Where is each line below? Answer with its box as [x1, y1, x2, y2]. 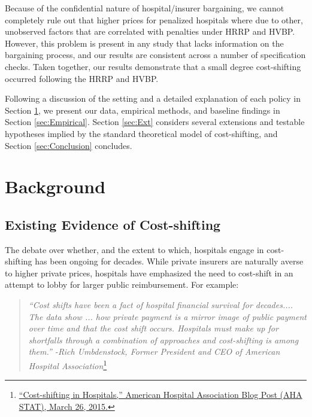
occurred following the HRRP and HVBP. [5, 72, 159, 84]
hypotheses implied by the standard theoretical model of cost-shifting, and [5, 127, 278, 139]
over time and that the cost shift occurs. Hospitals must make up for [28, 322, 278, 334]
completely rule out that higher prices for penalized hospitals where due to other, [5, 13, 303, 26]
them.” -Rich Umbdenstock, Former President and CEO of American [28, 345, 280, 358]
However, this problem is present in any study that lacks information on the [5, 36, 284, 49]
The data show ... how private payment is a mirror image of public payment [28, 310, 307, 322]
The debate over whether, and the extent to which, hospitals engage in [5, 243, 264, 255]
